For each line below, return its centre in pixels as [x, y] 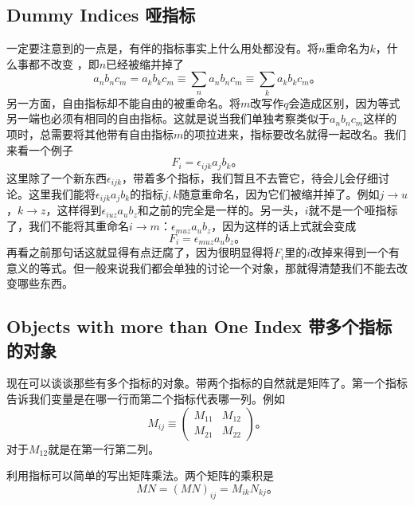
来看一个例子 [40, 149]
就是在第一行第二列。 [104, 448]
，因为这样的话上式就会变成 [284, 226]
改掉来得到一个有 [355, 252]
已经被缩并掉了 [145, 63]
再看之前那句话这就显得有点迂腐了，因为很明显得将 [140, 252]
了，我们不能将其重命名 [68, 226]
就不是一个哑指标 [353, 210]
